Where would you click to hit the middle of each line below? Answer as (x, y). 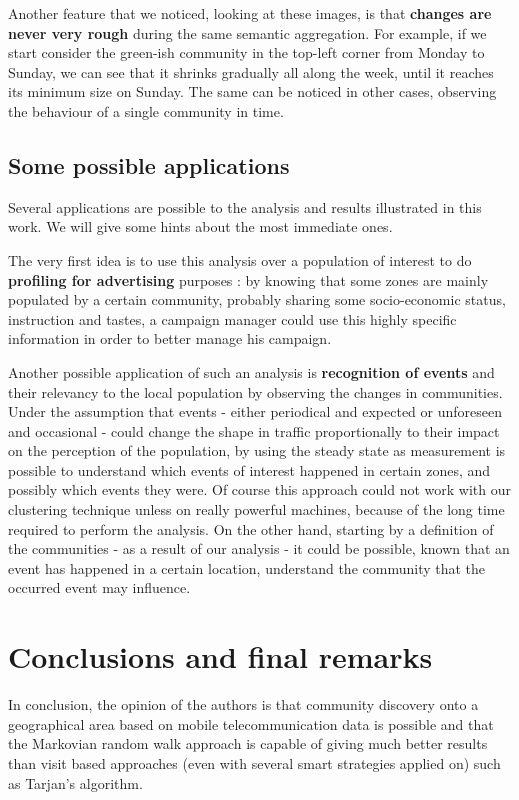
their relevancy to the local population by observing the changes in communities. (255, 391)
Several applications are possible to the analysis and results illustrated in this (245, 206)
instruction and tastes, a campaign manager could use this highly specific (232, 318)
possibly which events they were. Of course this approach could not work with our (260, 489)
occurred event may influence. (99, 587)
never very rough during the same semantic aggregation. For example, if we (247, 32)
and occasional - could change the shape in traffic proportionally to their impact (254, 430)
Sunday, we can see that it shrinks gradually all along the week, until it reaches (251, 71)
